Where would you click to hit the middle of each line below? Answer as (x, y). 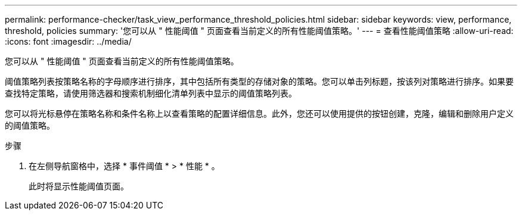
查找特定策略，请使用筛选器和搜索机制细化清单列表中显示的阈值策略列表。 (151, 93)
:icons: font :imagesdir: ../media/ (68, 41)
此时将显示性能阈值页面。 (79, 186)
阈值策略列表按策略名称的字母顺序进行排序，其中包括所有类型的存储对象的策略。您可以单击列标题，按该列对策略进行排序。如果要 (259, 81)
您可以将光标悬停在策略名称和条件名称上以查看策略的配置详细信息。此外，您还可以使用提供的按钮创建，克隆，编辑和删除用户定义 (259, 113)
